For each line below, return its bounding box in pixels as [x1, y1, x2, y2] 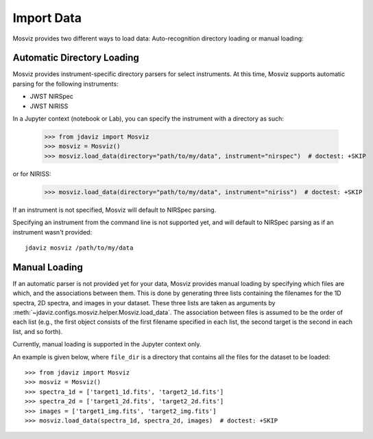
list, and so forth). [12, 327, 63, 335]
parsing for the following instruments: [12, 80, 119, 88]
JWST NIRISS [29, 102, 69, 110]
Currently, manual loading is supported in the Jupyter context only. [12, 340, 202, 348]
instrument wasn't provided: [12, 228, 93, 236]
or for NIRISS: [12, 169, 51, 178]
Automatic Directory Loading [12, 52, 140, 64]
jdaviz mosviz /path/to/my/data [25, 244, 134, 252]
